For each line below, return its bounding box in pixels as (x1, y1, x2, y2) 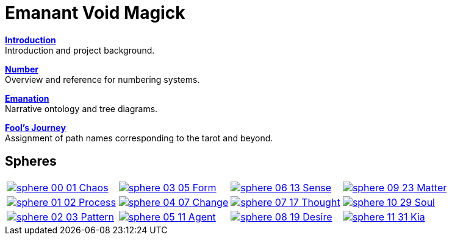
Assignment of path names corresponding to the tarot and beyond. (5, 132, 273, 143)
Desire (303, 210, 332, 223)
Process (79, 196, 117, 208)
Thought (301, 196, 340, 208)
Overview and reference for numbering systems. (5, 74, 200, 85)
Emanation (5, 93, 49, 104)
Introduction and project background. (5, 44, 155, 55)
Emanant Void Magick (5, 2, 185, 23)
